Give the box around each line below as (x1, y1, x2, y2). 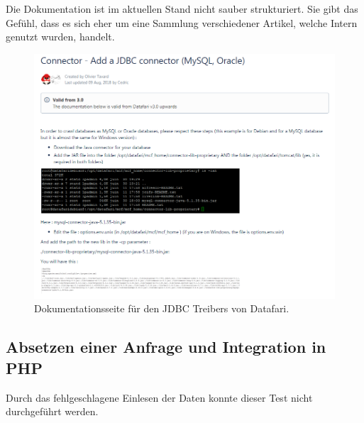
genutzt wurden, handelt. (6, 29, 115, 44)
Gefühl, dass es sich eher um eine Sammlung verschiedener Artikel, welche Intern (6, 15, 358, 30)
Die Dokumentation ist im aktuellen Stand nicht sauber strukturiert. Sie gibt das (6, 1, 358, 16)
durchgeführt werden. (6, 404, 99, 419)
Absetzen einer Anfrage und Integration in (6, 336, 326, 358)
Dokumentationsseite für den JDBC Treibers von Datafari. (34, 301, 289, 316)
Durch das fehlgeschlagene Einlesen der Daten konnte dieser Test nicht (6, 390, 313, 405)
